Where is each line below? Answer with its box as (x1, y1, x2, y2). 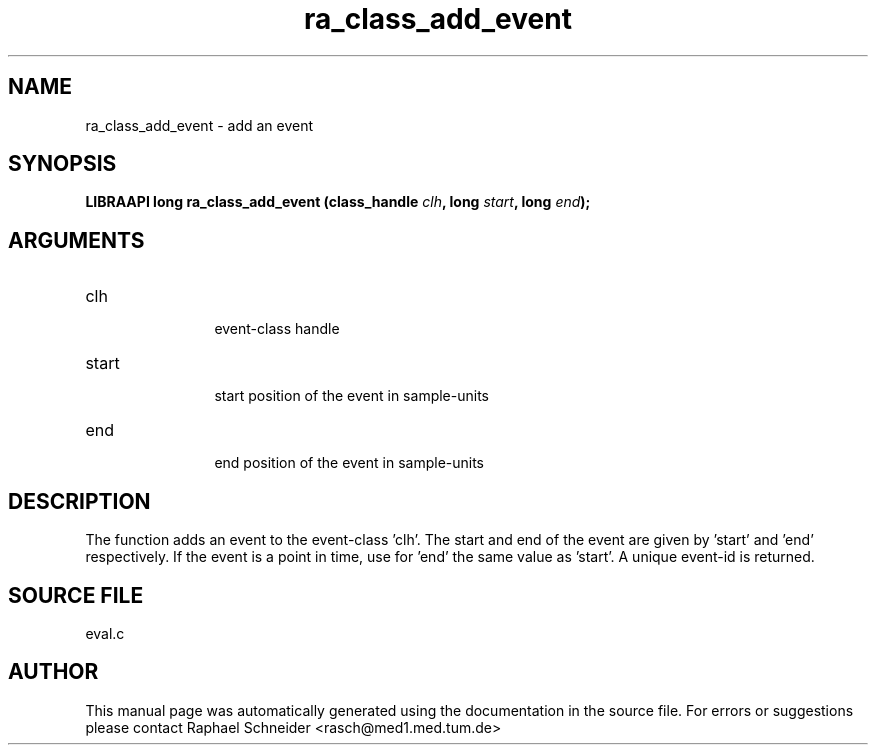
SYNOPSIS (8, 151, 117, 177)
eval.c (85, 624, 125, 642)
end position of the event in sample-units (214, 454, 485, 472)
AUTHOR (8, 659, 99, 685)
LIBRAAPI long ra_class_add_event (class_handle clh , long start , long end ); (85, 193, 591, 211)
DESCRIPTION (8, 488, 151, 514)
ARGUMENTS (8, 227, 145, 253)
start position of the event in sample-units (214, 387, 489, 405)
